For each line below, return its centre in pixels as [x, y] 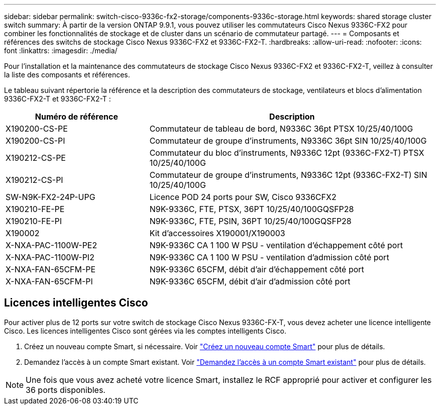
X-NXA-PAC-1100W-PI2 [50, 257]
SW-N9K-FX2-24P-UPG [50, 197]
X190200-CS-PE [37, 129]
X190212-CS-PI [34, 180]
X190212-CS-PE [36, 158]
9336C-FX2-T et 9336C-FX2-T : [58, 99]
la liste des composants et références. [67, 75]
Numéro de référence [76, 117]
